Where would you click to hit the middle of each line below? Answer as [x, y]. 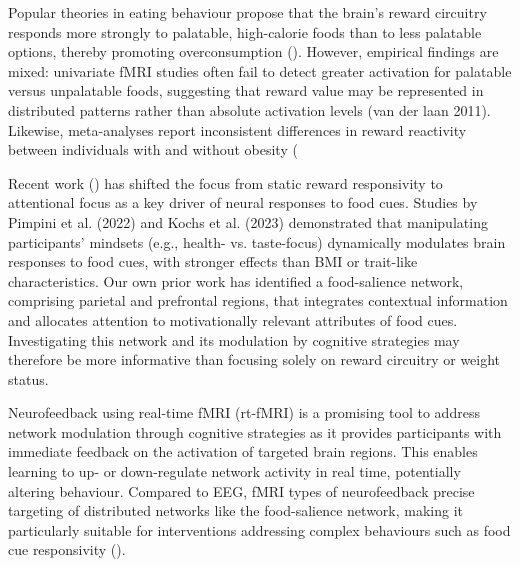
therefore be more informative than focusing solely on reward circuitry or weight [254, 359]
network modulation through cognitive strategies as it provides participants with [255, 431]
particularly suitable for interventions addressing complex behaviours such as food [259, 529]
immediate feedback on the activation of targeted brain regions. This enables [243, 451]
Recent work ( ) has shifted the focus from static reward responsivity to [225, 182]
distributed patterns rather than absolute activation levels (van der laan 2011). [249, 109]
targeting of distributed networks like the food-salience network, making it [236, 510]
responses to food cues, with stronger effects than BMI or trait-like [213, 261]
